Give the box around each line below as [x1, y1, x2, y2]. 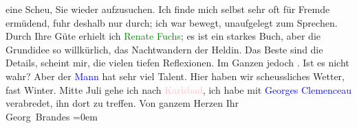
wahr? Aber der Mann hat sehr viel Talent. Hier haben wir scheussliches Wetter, [6, 68, 345, 83]
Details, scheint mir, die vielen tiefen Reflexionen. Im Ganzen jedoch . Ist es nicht [6, 55, 349, 70]
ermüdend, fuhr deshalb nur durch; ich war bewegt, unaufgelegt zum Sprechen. [6, 15, 338, 29]
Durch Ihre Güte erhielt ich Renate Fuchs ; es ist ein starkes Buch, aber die [6, 29, 321, 43]
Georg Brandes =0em [6, 109, 98, 123]
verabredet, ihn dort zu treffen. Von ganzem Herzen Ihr [6, 96, 239, 110]
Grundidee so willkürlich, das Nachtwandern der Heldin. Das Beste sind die [6, 42, 323, 56]
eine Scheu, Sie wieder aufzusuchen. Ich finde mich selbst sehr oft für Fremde [6, 2, 330, 16]
